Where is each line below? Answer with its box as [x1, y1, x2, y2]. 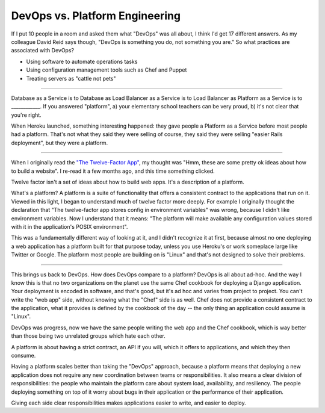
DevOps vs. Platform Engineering [11, 9, 181, 22]
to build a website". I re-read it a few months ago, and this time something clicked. [11, 167, 215, 175]
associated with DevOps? [11, 47, 75, 54]
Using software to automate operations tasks [26, 58, 138, 65]
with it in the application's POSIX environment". [11, 223, 128, 230]
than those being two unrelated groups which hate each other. [11, 332, 166, 340]
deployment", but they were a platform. [11, 139, 108, 146]
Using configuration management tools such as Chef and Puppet [26, 66, 187, 73]
